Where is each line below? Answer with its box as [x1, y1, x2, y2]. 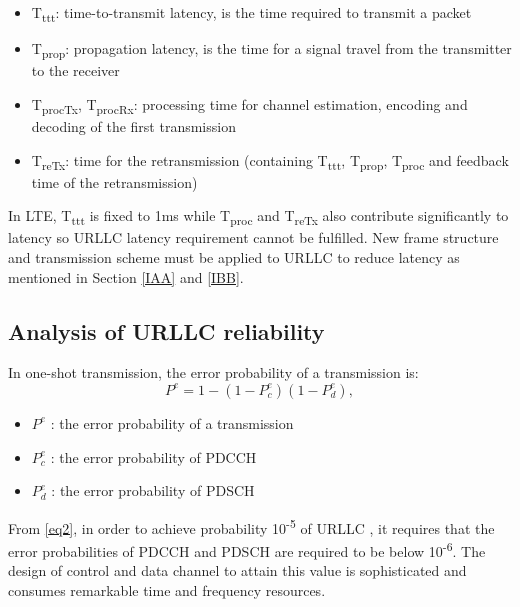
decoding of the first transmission [31, 115, 236, 136]
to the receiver [31, 60, 120, 81]
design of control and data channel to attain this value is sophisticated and [8, 560, 467, 581]
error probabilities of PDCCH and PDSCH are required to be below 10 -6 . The [8, 538, 486, 561]
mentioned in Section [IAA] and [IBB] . [8, 266, 244, 287]
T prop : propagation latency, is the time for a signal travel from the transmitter [31, 38, 512, 61]
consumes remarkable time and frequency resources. [8, 579, 326, 600]
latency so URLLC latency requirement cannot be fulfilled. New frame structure [8, 227, 499, 248]
